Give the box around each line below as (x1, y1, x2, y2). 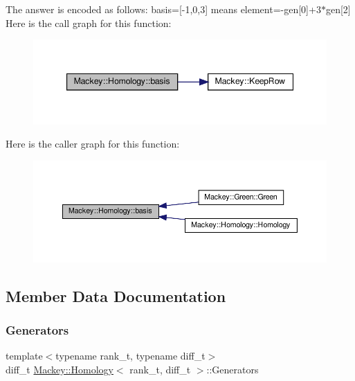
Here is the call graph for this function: (6, 15, 172, 30)
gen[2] (325, 2, 351, 16)
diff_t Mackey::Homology (6, 362, 113, 376)
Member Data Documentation (6, 285, 226, 306)
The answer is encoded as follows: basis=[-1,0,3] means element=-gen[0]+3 (6, 2, 321, 16)
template (6, 348, 43, 363)
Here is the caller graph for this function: (6, 136, 180, 151)
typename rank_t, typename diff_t (55, 348, 206, 363)
